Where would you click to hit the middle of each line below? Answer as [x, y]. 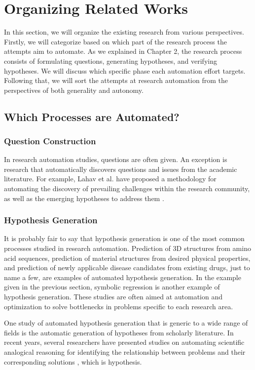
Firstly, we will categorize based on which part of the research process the [115, 41]
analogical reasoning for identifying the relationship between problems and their [125, 352]
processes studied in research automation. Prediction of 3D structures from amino [127, 248]
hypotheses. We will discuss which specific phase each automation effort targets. [125, 70]
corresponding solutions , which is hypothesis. [73, 361]
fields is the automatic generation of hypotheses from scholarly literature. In [119, 332]
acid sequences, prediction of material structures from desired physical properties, [127, 258]
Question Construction [50, 141]
